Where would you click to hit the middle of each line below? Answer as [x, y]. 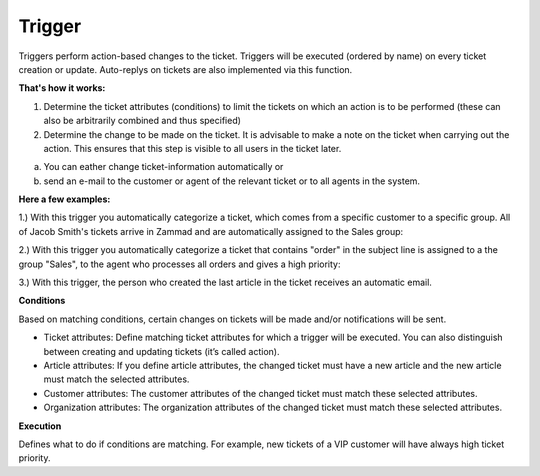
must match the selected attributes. [116, 379]
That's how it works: [62, 88]
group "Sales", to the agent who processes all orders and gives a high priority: [179, 264]
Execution [40, 426]
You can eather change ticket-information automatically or [163, 167]
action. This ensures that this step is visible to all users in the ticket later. [192, 148]
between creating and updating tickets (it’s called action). [161, 351]
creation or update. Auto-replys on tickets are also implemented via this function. [185, 69]
